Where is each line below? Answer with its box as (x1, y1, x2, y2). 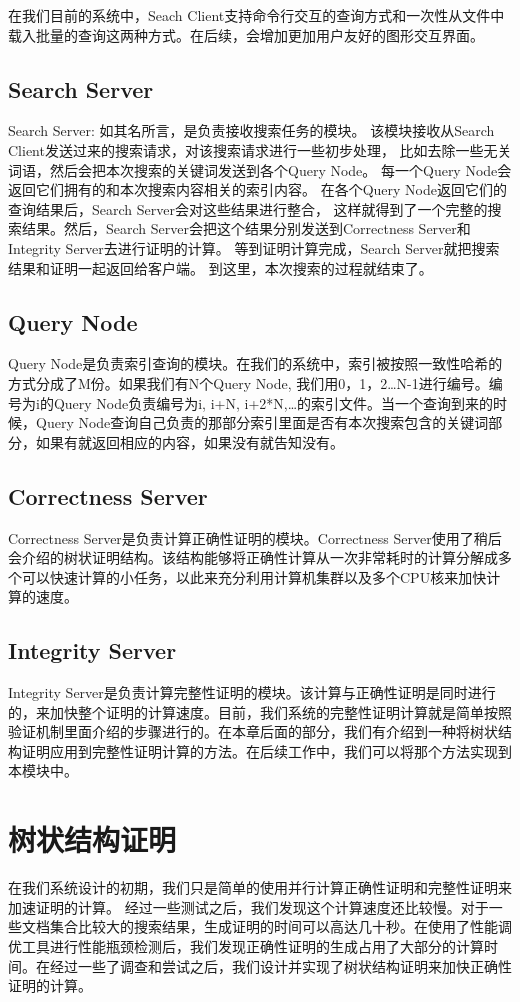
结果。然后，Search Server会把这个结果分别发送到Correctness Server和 (21, 218, 471, 239)
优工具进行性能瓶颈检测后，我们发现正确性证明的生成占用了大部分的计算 (8, 935, 484, 956)
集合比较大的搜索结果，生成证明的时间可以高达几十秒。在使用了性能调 (49, 916, 512, 937)
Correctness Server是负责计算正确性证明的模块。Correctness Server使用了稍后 (8, 527, 502, 548)
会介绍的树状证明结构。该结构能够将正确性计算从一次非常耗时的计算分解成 (8, 547, 498, 568)
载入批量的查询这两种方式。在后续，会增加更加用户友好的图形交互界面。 (8, 24, 484, 45)
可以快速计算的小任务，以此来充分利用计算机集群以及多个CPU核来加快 (21, 566, 487, 587)
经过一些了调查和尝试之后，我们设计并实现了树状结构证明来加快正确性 (49, 955, 512, 976)
